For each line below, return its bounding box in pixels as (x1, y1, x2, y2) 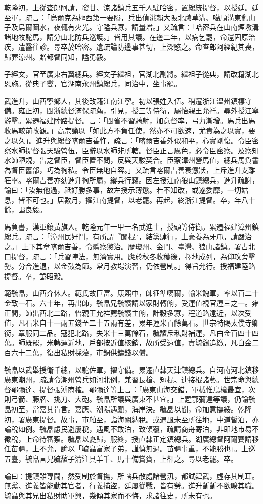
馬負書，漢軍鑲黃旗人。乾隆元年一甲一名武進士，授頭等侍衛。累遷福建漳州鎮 (4, 221, 259, 232)
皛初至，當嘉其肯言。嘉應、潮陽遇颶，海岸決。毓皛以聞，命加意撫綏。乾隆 (4, 403, 252, 414)
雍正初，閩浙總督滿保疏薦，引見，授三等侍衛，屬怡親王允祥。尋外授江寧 (18, 105, 259, 116)
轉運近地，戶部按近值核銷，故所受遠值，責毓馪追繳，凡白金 (53, 337, 252, 348)
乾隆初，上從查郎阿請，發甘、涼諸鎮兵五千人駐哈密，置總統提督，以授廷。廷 (4, 2, 259, 12)
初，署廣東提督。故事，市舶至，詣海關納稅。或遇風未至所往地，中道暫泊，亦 (4, 414, 259, 424)
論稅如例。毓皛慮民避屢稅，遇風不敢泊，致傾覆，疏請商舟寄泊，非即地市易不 (4, 424, 259, 434)
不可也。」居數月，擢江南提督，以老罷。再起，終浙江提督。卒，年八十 (25, 194, 255, 205)
